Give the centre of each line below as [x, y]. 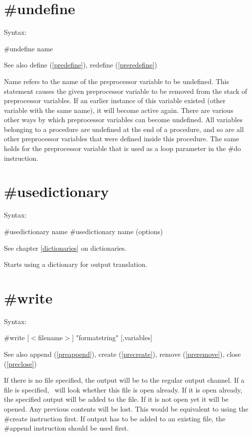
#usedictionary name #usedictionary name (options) [84, 231]
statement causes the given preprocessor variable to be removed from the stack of [126, 91]
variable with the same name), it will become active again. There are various [119, 110]
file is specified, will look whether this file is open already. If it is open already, [123, 389]
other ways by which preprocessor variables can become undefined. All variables [123, 120]
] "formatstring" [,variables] [112, 338]
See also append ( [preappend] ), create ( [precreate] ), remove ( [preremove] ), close [123, 354]
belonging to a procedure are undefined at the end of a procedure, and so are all [124, 129]
